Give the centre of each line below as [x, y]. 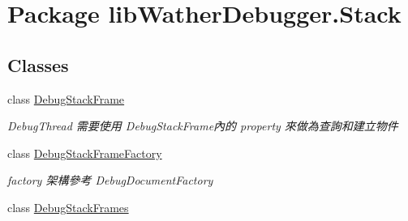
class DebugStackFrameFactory [85, 153]
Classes [38, 64]
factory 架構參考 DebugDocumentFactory [110, 180]
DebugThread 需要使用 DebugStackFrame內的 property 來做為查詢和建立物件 [203, 126]
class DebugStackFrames [68, 207]
